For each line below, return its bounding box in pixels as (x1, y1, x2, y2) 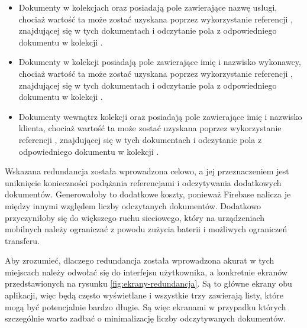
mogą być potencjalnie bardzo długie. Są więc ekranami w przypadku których (5, 300, 286, 313)
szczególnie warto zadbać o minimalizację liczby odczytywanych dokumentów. (5, 312, 286, 324)
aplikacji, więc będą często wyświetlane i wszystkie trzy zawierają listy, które (5, 289, 284, 301)
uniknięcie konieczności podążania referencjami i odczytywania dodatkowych (5, 176, 282, 189)
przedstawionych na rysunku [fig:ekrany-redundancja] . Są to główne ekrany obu (5, 277, 292, 290)
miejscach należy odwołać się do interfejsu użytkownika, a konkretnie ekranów (5, 265, 287, 278)
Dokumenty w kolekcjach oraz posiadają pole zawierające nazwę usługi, (18, 1, 277, 13)
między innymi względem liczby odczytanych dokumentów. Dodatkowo (5, 199, 261, 212)
